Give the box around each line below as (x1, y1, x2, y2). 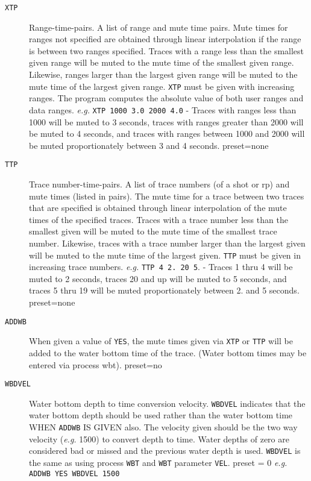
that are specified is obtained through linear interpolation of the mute (29, 201, 287, 214)
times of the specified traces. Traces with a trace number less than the (29, 213, 288, 225)
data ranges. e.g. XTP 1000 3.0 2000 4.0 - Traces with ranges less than (29, 103, 297, 116)
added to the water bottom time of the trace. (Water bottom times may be (29, 346, 307, 359)
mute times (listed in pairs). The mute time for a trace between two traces (29, 189, 304, 202)
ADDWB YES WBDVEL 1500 (29, 469, 120, 478)
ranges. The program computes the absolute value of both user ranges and (29, 92, 304, 104)
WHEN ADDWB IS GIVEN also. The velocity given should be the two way (29, 421, 298, 433)
